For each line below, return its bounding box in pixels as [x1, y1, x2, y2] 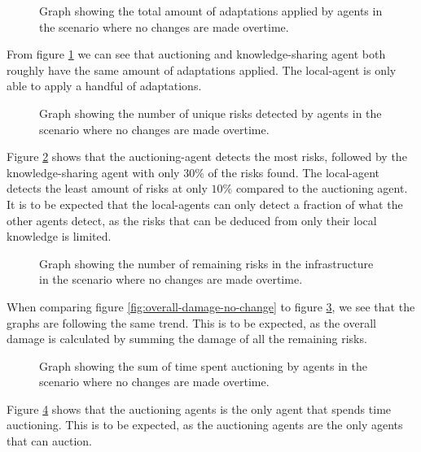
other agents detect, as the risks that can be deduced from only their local [7, 211, 377, 228]
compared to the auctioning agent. [235, 180, 408, 197]
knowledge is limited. [7, 228, 112, 245]
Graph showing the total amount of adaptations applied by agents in [39, 2, 383, 19]
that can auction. [7, 432, 93, 450]
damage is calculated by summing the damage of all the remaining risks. [7, 330, 367, 347]
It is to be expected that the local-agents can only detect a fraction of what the [7, 195, 403, 212]
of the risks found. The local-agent [208, 163, 380, 180]
